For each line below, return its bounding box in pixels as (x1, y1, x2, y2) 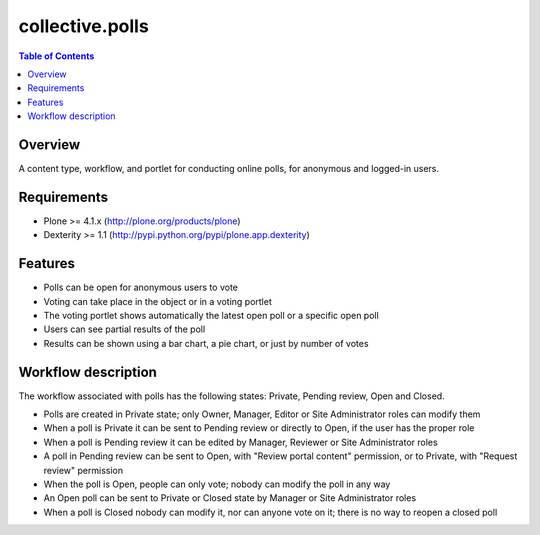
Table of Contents (18, 50, 95, 62)
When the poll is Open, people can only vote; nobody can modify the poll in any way (43, 478, 391, 490)
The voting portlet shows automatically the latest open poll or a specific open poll (43, 310, 379, 321)
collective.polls (18, 15, 149, 37)
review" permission (43, 464, 124, 476)
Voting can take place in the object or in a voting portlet (43, 295, 272, 307)
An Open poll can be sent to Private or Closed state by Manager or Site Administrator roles (43, 492, 417, 504)
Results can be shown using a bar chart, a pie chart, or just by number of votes (43, 337, 369, 349)
